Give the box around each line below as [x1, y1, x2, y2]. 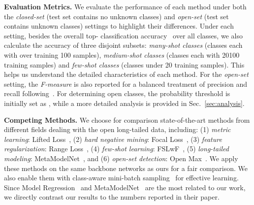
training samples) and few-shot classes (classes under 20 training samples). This [4, 59, 245, 69]
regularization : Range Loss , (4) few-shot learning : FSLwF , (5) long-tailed [4, 143, 229, 154]
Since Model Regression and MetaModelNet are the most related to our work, [4, 182, 246, 192]
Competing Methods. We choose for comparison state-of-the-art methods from [4, 114, 250, 125]
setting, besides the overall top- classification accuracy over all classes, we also [4, 30, 243, 40]
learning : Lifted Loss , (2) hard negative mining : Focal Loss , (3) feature [4, 134, 222, 144]
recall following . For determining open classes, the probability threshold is [4, 88, 230, 99]
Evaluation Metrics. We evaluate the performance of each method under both [4, 1, 247, 11]
